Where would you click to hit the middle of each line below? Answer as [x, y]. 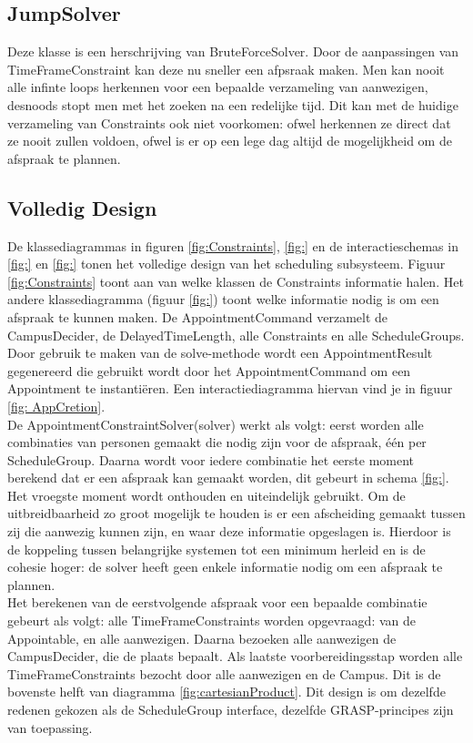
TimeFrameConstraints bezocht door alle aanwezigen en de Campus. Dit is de [224, 673]
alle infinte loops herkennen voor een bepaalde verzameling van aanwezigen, [218, 87]
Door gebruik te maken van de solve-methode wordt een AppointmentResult [220, 353]
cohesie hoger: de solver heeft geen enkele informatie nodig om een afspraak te [225, 567]
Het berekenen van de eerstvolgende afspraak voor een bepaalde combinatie [217, 602]
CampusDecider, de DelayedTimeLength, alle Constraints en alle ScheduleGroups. [236, 335]
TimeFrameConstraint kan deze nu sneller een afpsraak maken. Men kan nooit [226, 69]
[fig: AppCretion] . [56, 406]
